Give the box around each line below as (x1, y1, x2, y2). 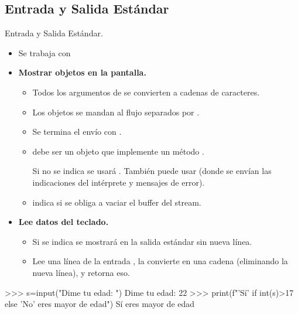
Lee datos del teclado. (18, 216, 109, 228)
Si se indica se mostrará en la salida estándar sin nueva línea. (32, 235, 252, 247)
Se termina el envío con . (32, 125, 122, 138)
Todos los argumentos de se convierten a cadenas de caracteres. (32, 86, 260, 98)
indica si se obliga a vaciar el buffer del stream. (32, 196, 201, 208)
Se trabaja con (18, 46, 71, 59)
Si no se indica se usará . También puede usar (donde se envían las (32, 165, 272, 177)
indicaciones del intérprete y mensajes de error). (32, 176, 205, 188)
